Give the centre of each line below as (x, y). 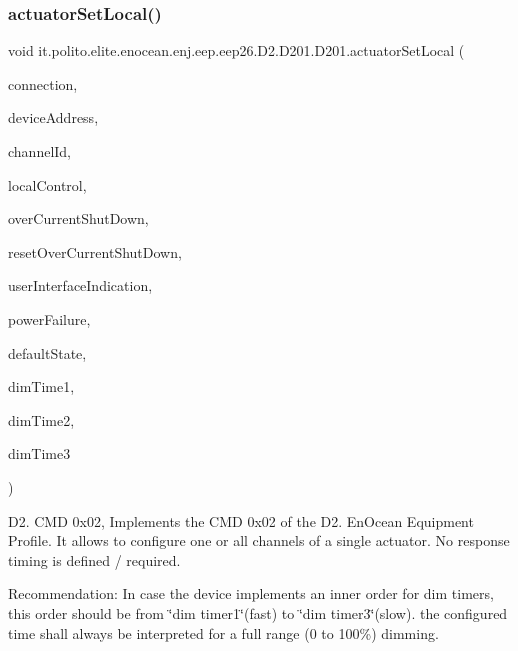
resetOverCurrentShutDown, (95, 251)
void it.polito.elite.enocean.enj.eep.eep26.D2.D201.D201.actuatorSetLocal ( (236, 50)
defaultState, (47, 352)
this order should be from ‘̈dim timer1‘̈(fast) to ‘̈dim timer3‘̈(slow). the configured (258, 612)
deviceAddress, (53, 117)
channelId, (40, 151)
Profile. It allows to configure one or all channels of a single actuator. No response (259, 540)
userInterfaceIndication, (80, 285)
